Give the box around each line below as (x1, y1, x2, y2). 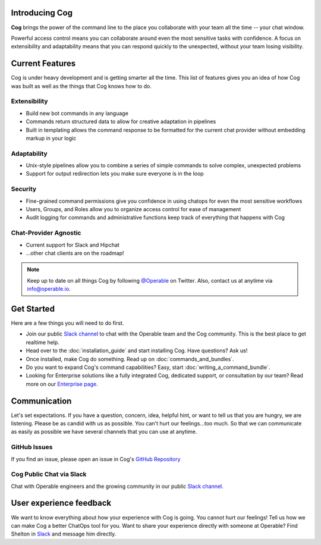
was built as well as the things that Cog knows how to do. (11, 82, 152, 89)
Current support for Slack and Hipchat (26, 241, 120, 248)
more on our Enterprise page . (26, 380, 98, 387)
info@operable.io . (27, 286, 71, 293)
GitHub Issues (11, 443, 53, 452)
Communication (11, 396, 72, 406)
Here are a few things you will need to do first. (11, 319, 124, 327)
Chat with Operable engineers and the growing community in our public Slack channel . (11, 483, 224, 490)
